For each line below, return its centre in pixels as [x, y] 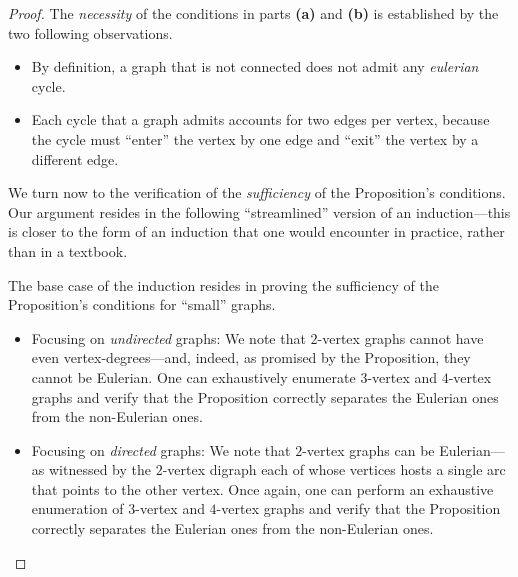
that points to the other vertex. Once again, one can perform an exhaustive [262, 488]
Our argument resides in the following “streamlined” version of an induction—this [259, 211]
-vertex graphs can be [368, 449]
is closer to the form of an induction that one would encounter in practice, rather [256, 231]
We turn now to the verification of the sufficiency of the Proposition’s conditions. [257, 192]
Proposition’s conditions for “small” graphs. [142, 304]
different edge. [75, 158]
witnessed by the [100, 469]
